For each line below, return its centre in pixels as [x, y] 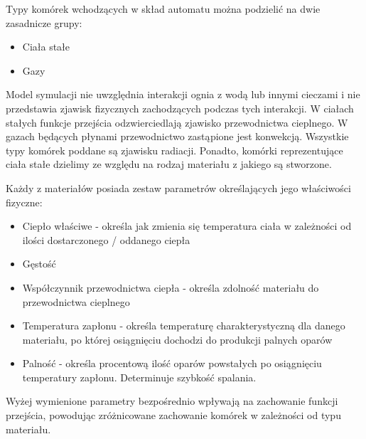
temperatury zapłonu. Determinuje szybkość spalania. [139, 377]
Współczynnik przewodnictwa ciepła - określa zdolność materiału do [171, 287]
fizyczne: [24, 202]
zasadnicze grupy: [44, 22]
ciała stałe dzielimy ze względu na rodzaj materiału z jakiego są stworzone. [169, 164]
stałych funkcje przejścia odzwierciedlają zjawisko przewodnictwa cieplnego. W [177, 122]
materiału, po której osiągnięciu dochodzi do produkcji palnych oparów [177, 339]
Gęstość [39, 264]
